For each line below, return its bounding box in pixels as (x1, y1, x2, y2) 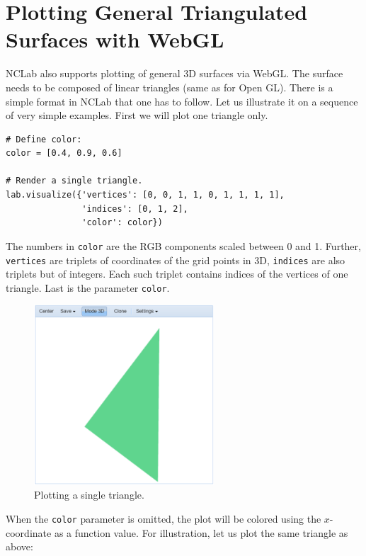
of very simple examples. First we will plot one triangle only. (6, 108, 268, 123)
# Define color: (6, 134, 82, 144)
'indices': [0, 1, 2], (81, 203, 188, 214)
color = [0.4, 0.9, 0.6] (6, 148, 122, 159)
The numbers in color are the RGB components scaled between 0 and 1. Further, (6, 238, 361, 253)
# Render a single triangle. (6, 176, 143, 186)
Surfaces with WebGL (6, 25, 224, 54)
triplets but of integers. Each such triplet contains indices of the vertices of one (6, 266, 348, 281)
